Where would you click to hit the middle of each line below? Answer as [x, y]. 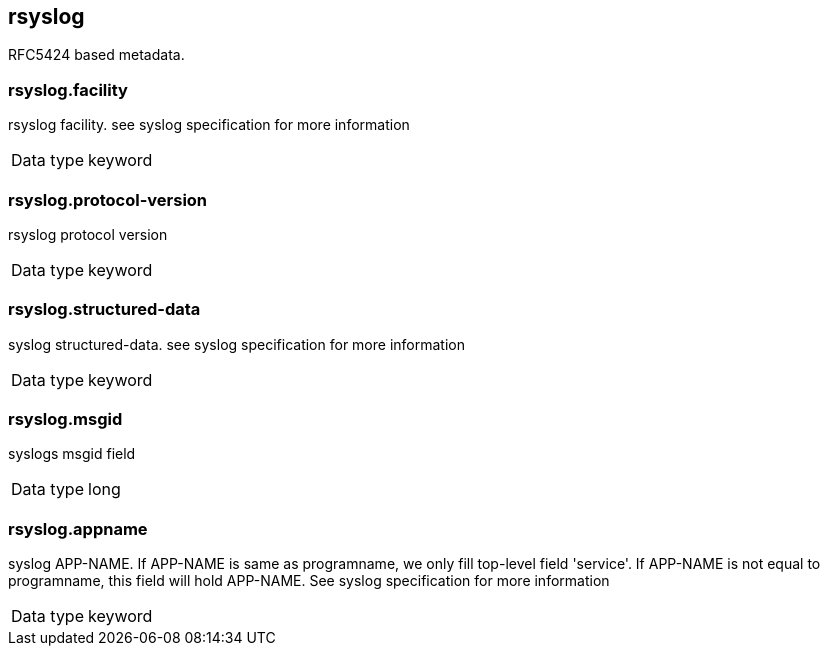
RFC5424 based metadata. [96, 55]
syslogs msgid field [72, 454]
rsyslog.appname [78, 528]
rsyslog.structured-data [104, 309]
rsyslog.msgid [65, 419]
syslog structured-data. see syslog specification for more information [236, 344]
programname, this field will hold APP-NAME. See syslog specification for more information [309, 581]
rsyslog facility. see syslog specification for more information [209, 125]
